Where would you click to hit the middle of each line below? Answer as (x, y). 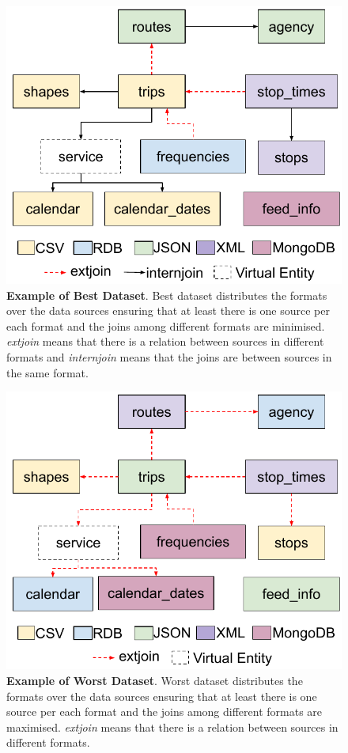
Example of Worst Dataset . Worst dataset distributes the (155, 680)
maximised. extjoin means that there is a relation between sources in (172, 727)
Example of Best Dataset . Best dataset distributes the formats (167, 295)
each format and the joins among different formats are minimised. (166, 325)
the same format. (47, 372)
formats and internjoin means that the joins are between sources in (169, 357)
